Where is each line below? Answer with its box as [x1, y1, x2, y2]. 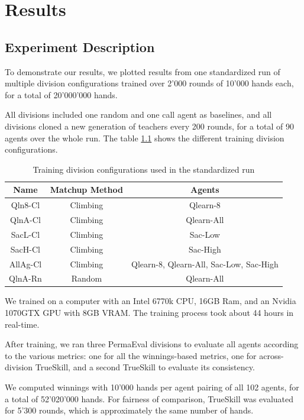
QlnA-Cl [10, 214, 41, 226]
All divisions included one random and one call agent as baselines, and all [5, 108, 272, 121]
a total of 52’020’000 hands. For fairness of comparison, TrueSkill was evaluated [5, 392, 294, 405]
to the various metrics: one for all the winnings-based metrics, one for [5, 349, 257, 361]
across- [259, 349, 284, 361]
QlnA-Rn [9, 272, 42, 285]
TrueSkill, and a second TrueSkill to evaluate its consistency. [35, 361, 255, 373]
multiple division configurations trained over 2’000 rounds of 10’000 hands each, [5, 77, 294, 89]
